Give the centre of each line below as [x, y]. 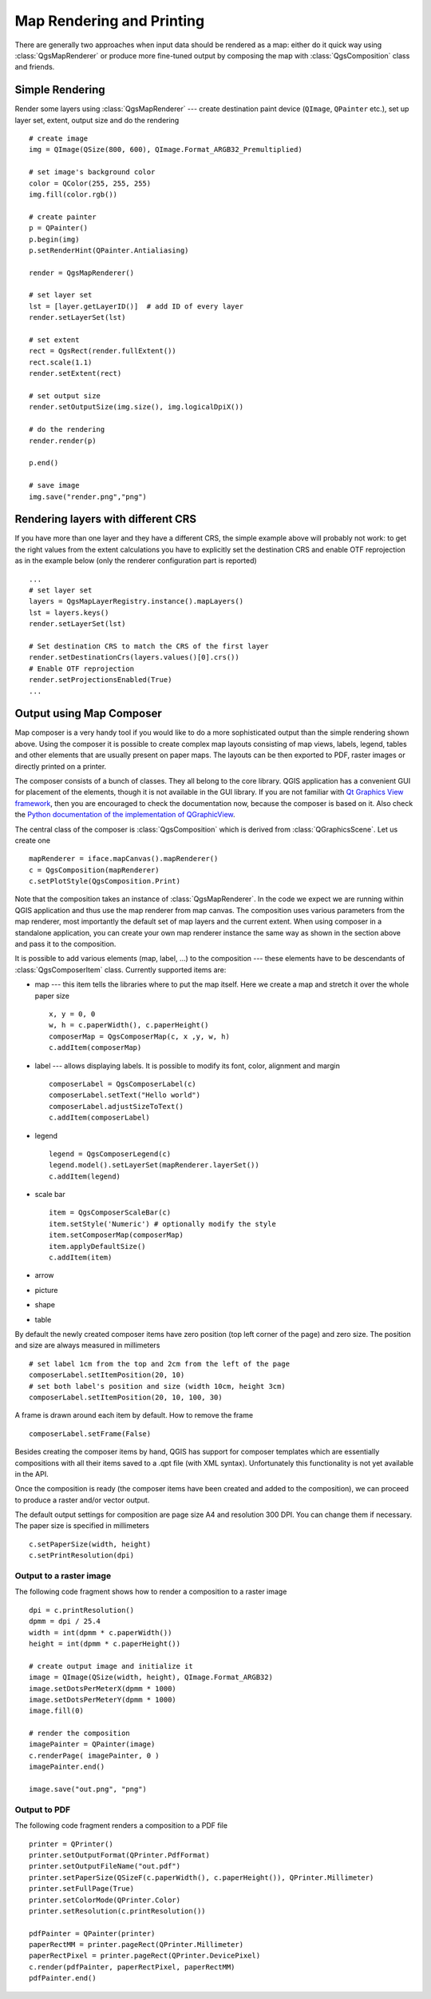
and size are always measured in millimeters [87, 1345]
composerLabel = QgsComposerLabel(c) [123, 1084]
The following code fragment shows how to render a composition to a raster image [151, 1592]
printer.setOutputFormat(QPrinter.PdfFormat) [120, 1855]
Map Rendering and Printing [110, 21]
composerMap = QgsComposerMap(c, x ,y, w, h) [140, 1036]
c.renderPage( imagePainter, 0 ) [94, 1756]
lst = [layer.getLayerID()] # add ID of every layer [136, 306]
